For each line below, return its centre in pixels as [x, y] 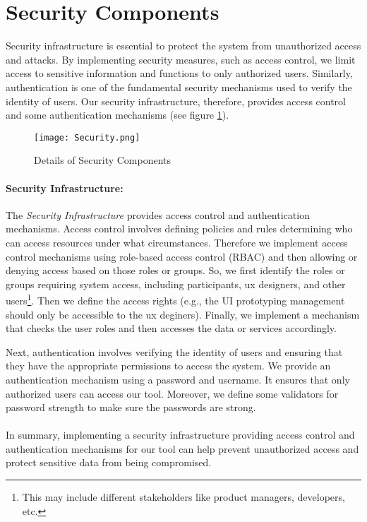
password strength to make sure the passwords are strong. [131, 407]
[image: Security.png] [87, 137]
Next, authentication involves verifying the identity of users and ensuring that [174, 351]
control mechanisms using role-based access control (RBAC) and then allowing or [182, 256]
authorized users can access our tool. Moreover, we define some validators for [172, 393]
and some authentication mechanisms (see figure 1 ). [118, 115]
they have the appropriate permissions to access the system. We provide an [168, 366]
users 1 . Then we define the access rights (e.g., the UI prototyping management [175, 299]
